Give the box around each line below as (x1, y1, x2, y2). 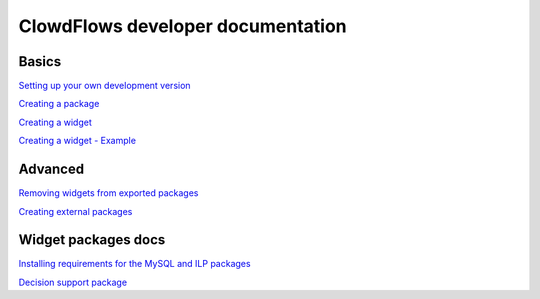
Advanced (18, 161, 85, 178)
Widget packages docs (18, 231, 166, 249)
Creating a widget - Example (18, 135, 137, 147)
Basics (18, 53, 62, 70)
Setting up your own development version (18, 80, 191, 92)
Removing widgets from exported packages (18, 187, 199, 199)
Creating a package (18, 98, 100, 110)
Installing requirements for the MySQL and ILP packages (18, 258, 251, 270)
